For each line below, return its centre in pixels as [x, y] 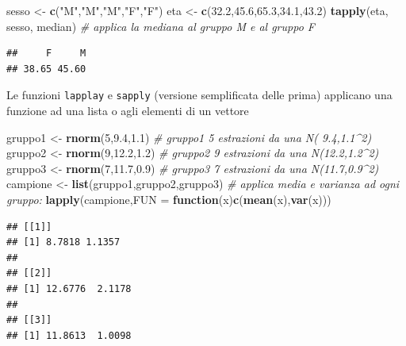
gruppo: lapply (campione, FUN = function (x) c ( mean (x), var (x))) [169, 199]
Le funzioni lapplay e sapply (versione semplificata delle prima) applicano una [199, 95]
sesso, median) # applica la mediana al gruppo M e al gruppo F [161, 26]
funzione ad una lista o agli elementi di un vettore [128, 111]
